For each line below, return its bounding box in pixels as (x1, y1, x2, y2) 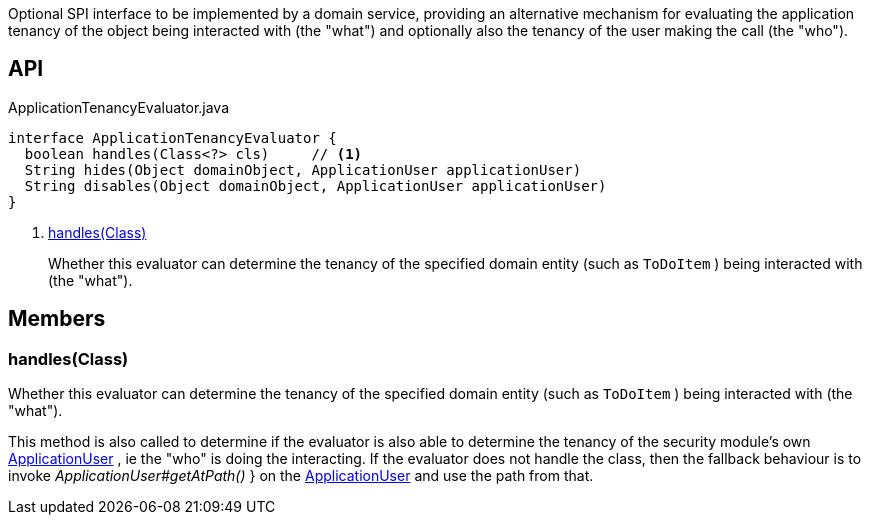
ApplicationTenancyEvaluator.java (8, 98, 230, 116)
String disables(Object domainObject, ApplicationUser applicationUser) (24, 177, 607, 194)
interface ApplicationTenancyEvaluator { (8, 129, 337, 146)
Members (8, 306, 106, 332)
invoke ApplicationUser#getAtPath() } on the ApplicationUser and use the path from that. (8, 467, 594, 485)
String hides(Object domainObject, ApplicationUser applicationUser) (24, 161, 582, 178)
